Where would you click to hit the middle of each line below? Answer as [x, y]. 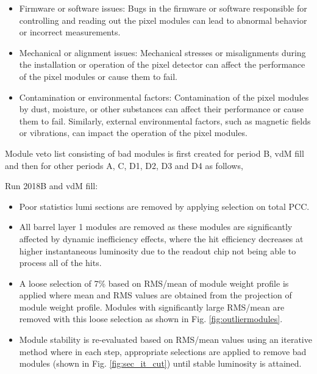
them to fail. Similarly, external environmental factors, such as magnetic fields [165, 120]
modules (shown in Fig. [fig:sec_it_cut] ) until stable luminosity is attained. [160, 363]
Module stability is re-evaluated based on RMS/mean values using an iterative [166, 340]
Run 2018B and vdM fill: [52, 186]
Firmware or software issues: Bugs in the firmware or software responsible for [163, 8]
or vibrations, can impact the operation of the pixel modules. [133, 133]
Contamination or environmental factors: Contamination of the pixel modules [164, 97]
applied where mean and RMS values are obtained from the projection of [155, 295]
